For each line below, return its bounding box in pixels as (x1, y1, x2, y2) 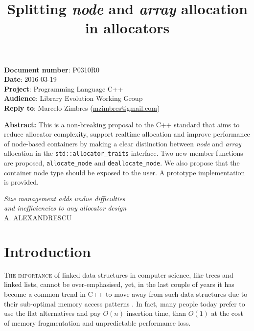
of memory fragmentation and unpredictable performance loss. (4, 317, 191, 328)
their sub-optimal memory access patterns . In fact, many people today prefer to (4, 298, 245, 308)
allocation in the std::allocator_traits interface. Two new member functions (4, 148, 243, 158)
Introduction (4, 241, 91, 261)
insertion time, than (126, 308, 186, 318)
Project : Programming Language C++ (4, 83, 123, 94)
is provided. (4, 177, 39, 187)
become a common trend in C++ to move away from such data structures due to (4, 288, 248, 299)
